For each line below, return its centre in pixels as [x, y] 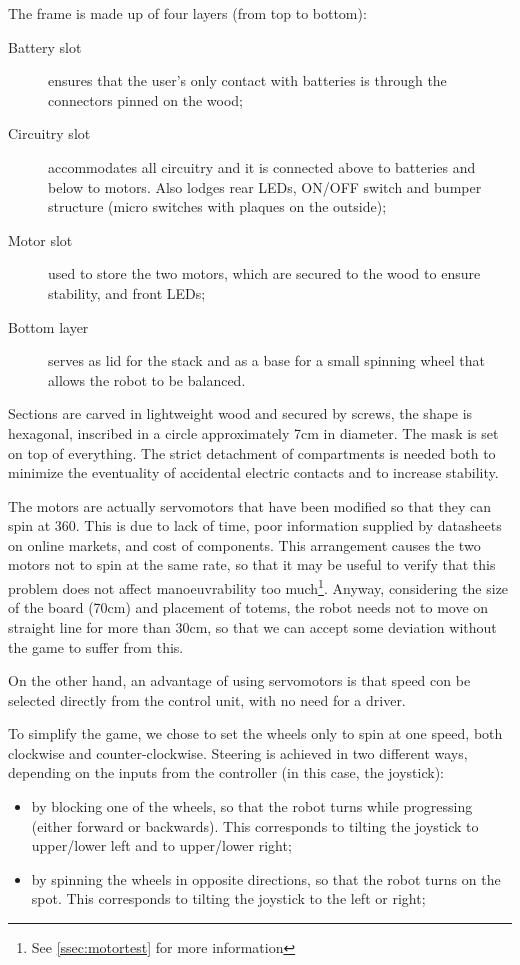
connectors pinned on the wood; [145, 99]
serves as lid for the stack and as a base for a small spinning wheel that [267, 360]
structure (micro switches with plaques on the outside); [217, 206]
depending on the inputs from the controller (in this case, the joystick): [226, 772]
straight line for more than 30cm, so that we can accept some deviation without [252, 626]
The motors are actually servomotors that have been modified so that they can [250, 505]
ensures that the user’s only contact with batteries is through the [247, 80]
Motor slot [40, 239]
